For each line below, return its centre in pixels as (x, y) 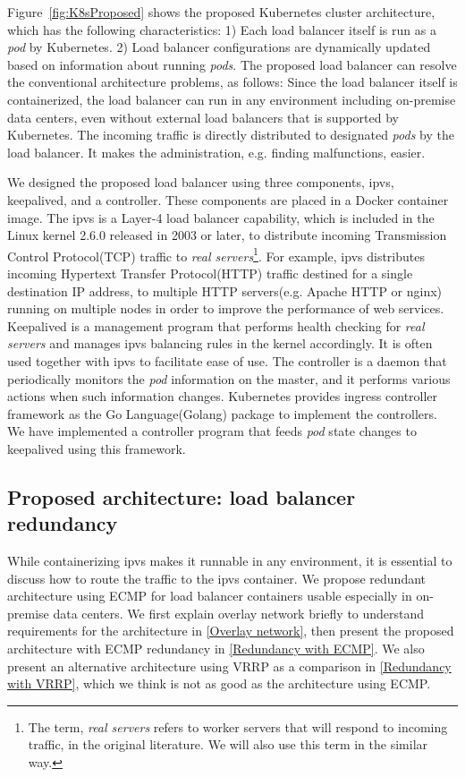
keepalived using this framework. (97, 448)
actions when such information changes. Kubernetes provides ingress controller (223, 396)
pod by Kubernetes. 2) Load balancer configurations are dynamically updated (219, 47)
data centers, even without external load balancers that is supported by (203, 117)
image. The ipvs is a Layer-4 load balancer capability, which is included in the (221, 217)
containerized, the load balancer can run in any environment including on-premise (232, 99)
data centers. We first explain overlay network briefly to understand (239, 613)
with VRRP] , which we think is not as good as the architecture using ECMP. (219, 683)
